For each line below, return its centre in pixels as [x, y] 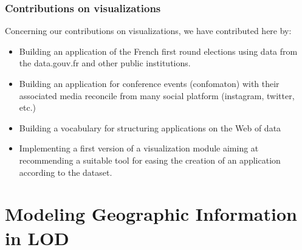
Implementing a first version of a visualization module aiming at [139, 148]
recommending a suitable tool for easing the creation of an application [150, 160]
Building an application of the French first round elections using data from [158, 51]
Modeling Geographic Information [151, 214]
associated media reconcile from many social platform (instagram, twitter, [157, 95]
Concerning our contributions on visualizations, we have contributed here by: [148, 31]
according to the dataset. [66, 172]
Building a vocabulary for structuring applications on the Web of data [150, 127]
